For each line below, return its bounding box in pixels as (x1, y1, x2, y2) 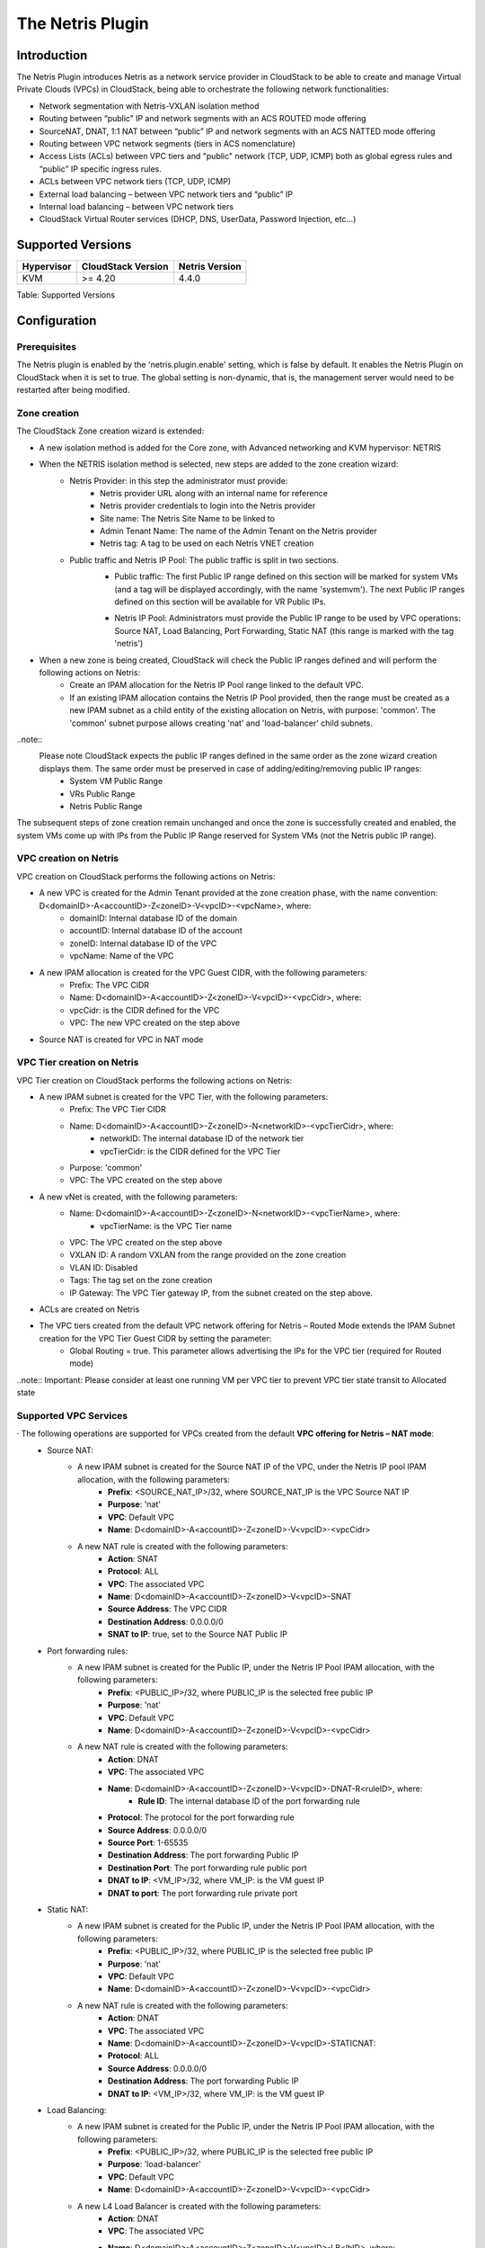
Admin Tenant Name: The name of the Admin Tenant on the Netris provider (100, 526, 377, 537)
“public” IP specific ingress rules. (39, 163, 162, 174)
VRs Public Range (69, 788, 136, 799)
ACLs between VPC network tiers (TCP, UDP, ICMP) (39, 176, 232, 187)
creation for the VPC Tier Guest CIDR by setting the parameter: (39, 1333, 272, 1343)
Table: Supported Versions (16, 290, 116, 300)
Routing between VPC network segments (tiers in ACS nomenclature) (39, 138, 296, 149)
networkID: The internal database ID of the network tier (100, 1133, 304, 1144)
